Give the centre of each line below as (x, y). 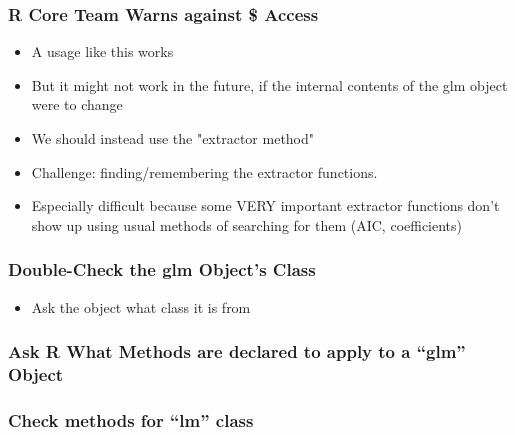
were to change (77, 104)
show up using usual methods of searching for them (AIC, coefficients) (247, 224)
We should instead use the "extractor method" (173, 138)
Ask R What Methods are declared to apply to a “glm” (237, 351)
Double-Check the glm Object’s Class (162, 269)
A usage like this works (102, 51)
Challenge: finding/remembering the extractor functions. (204, 171)
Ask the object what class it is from (141, 306)
